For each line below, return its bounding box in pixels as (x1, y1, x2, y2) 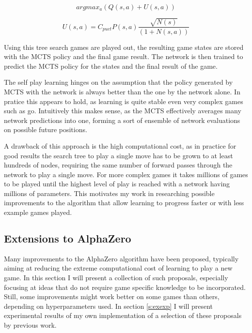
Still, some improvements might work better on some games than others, (4, 291, 220, 302)
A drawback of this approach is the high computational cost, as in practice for (4, 140, 236, 151)
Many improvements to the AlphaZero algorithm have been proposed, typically (4, 253, 239, 263)
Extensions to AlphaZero (4, 231, 131, 246)
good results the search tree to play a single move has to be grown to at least (4, 150, 233, 160)
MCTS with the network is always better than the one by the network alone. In (4, 86, 240, 96)
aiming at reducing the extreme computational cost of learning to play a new (4, 263, 233, 273)
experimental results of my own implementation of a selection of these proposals (4, 310, 242, 320)
